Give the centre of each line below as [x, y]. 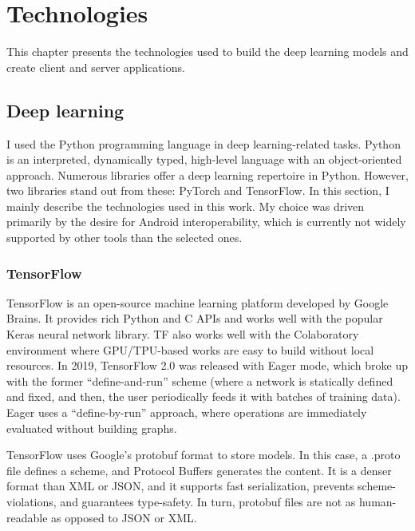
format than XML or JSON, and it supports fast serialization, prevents [180, 486]
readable [27, 517]
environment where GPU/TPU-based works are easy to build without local [190, 349]
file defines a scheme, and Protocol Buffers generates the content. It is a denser [199, 470]
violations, [32, 502]
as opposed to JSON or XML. [124, 517]
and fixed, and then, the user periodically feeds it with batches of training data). [204, 396]
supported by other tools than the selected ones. [125, 238]
